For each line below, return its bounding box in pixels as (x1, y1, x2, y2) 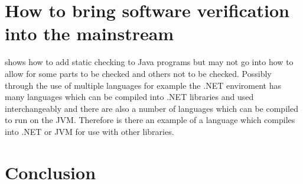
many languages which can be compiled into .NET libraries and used (5, 91, 254, 103)
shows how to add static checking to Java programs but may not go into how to (5, 56, 294, 68)
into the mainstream (5, 21, 174, 46)
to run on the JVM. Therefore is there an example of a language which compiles (5, 114, 295, 126)
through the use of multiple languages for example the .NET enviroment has (5, 79, 281, 91)
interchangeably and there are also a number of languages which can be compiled (5, 102, 298, 114)
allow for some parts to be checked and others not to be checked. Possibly (5, 67, 272, 79)
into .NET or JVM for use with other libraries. (5, 125, 174, 137)
